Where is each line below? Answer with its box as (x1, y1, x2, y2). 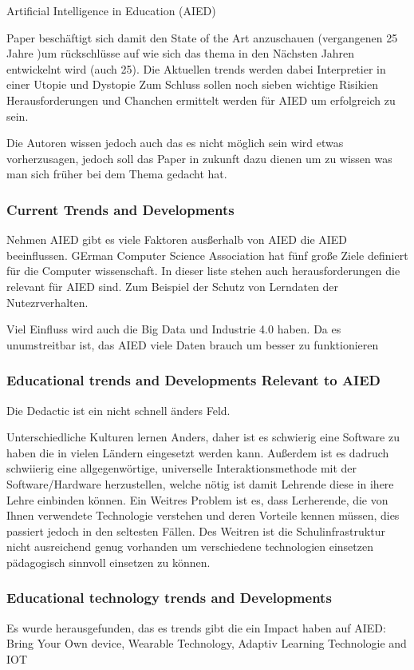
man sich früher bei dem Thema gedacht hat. (6, 166, 227, 182)
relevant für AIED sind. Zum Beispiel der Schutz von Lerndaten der (6, 277, 339, 294)
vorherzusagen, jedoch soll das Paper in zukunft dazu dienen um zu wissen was (6, 150, 392, 166)
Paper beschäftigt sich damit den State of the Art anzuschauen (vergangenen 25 (6, 29, 398, 46)
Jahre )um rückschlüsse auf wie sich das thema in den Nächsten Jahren (6, 45, 355, 62)
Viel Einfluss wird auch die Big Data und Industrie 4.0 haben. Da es (6, 321, 341, 337)
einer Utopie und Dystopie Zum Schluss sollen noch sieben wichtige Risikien (6, 76, 378, 93)
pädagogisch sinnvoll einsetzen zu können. (6, 553, 211, 570)
